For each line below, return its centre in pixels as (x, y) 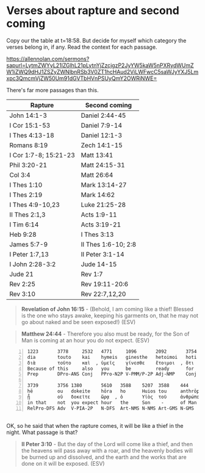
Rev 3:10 (22, 294)
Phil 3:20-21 (28, 165)
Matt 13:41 (97, 155)
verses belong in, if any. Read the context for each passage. (82, 47)
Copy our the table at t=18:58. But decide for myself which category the (96, 40)
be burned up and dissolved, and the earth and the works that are (104, 457)
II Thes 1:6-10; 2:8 (109, 244)
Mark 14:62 (98, 195)
